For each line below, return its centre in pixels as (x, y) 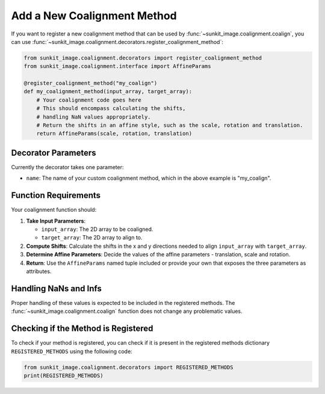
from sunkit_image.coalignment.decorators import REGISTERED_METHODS (128, 367)
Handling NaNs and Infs (57, 288)
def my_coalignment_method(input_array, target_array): (108, 91)
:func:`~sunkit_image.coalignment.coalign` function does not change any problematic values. (127, 311)
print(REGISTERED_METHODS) (63, 375)
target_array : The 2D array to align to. (92, 238)
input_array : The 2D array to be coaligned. (97, 229)
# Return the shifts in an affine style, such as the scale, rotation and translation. (170, 125)
